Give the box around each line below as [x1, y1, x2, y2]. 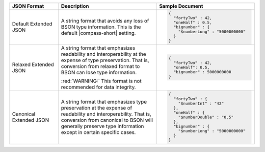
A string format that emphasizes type [61, 98, 147, 105]
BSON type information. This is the [61, 23, 141, 30]
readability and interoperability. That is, [61, 110, 152, 117]
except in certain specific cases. [61, 129, 136, 136]
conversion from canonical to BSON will [61, 117, 153, 124]
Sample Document [159, 3, 203, 9]
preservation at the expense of [61, 105, 132, 111]
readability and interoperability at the [61, 50, 147, 57]
